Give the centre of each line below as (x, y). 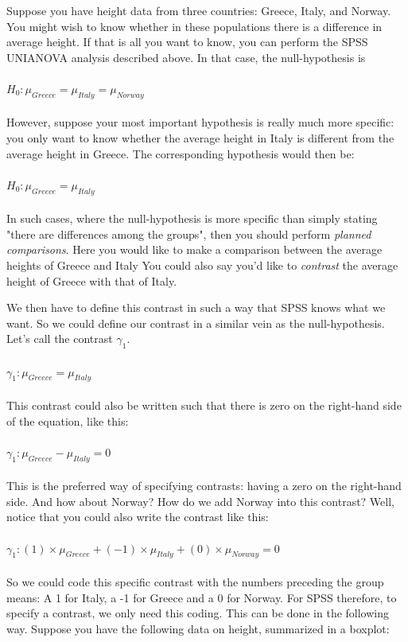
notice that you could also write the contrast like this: (138, 517)
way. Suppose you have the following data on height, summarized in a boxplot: (198, 628)
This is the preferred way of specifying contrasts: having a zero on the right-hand (204, 486)
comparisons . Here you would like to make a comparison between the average (194, 249)
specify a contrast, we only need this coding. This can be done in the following (198, 613)
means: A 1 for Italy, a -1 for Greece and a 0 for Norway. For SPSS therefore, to (202, 597)
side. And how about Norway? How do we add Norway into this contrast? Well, (200, 501)
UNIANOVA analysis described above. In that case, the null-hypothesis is (186, 57)
